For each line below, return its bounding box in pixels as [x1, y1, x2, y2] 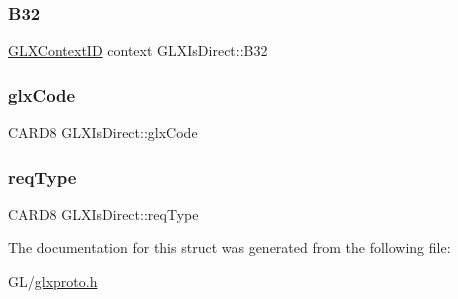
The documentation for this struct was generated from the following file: [8, 237, 451, 258]
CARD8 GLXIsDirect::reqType [8, 203, 199, 224]
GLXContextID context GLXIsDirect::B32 [8, 40, 268, 61]
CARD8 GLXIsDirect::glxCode [8, 122, 198, 143]
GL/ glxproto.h [8, 271, 98, 292]
